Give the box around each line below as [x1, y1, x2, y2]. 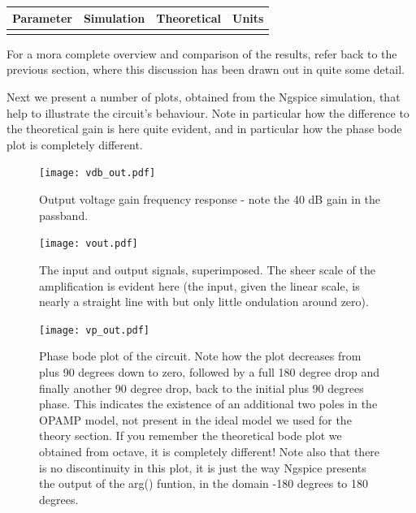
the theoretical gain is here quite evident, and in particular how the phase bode [6, 120, 402, 137]
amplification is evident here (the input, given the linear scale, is [39, 277, 360, 294]
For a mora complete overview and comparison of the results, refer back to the [6, 45, 397, 62]
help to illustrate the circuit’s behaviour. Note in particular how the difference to [6, 104, 409, 121]
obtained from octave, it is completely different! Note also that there [39, 442, 380, 459]
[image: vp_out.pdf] [39, 324, 150, 336]
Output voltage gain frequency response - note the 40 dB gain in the [39, 191, 381, 208]
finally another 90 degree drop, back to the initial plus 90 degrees [39, 379, 364, 396]
